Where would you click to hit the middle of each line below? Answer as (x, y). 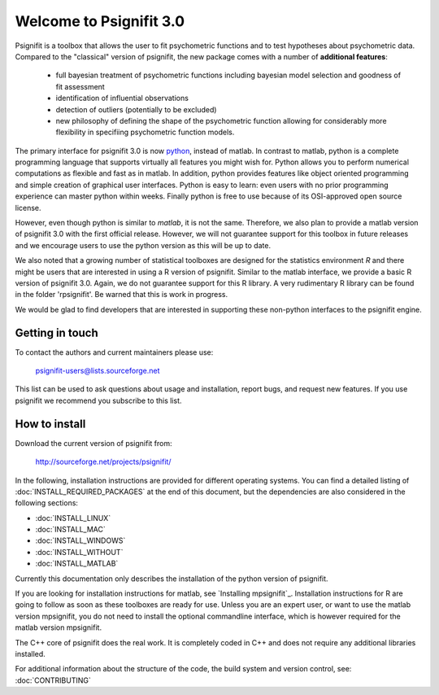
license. (28, 208)
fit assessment (80, 86)
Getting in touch (57, 332)
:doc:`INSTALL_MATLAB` (77, 564)
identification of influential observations (122, 98)
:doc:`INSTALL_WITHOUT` (79, 552)
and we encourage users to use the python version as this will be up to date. (143, 245)
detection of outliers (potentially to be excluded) (136, 109)
